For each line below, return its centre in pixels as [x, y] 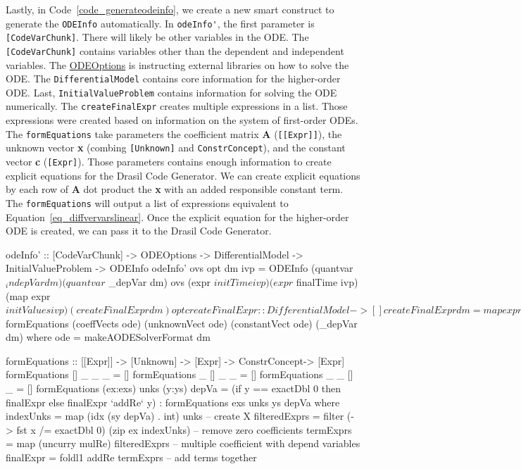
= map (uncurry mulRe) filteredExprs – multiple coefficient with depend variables [183, 443]
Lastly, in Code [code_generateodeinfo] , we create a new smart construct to [170, 9]
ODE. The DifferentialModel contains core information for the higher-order [173, 79]
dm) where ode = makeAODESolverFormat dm [108, 337]
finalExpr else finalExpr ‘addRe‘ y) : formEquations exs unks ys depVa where [173, 402]
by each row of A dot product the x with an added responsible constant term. [175, 189]
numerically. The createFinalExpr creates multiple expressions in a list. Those [177, 106]
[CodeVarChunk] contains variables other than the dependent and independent [175, 50]
